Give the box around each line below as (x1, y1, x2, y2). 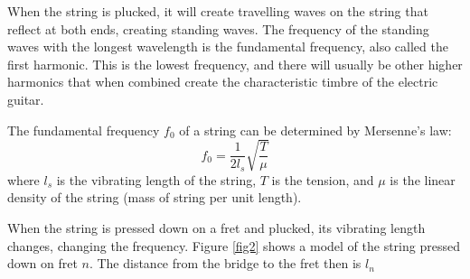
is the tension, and (271, 170, 374, 189)
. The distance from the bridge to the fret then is (89, 254, 362, 273)
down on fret (7, 254, 78, 273)
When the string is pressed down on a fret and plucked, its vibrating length (7, 219, 426, 237)
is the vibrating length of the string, (56, 170, 257, 189)
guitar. (7, 89, 44, 108)
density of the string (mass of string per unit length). (7, 188, 302, 207)
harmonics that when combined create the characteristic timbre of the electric (7, 72, 438, 91)
